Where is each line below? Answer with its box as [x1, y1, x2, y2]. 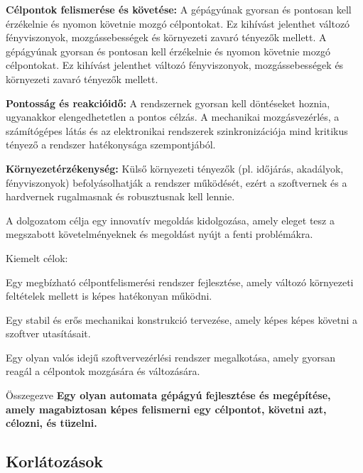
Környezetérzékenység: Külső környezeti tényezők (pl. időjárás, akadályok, [6, 161, 344, 175]
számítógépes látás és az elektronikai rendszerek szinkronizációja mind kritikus [6, 123, 348, 138]
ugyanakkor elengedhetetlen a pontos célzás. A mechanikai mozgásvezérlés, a [6, 109, 340, 124]
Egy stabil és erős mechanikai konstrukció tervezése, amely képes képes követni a [6, 312, 358, 327]
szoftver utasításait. [6, 326, 91, 341]
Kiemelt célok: [6, 250, 68, 265]
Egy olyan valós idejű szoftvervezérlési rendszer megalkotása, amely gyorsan [6, 349, 335, 364]
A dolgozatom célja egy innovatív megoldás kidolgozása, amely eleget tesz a [6, 212, 335, 227]
